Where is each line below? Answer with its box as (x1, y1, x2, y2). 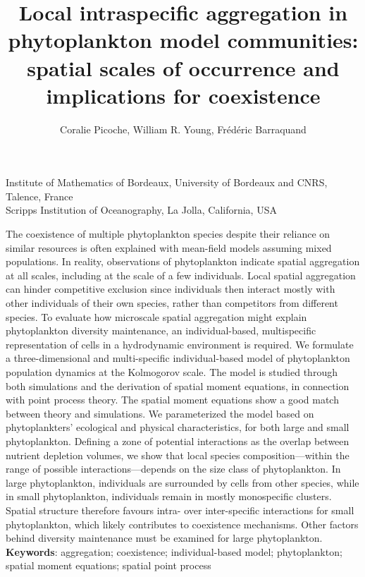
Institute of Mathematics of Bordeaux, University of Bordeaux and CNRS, (6, 175, 328, 190)
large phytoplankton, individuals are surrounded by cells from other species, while (6, 475, 359, 490)
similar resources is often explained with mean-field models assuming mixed (6, 240, 332, 255)
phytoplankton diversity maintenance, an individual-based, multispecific (6, 323, 316, 338)
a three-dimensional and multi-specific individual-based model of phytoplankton (6, 351, 350, 365)
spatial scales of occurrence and (27, 53, 340, 82)
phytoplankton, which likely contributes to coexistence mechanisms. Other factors (6, 516, 359, 531)
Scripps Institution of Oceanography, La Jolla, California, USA (6, 202, 277, 217)
